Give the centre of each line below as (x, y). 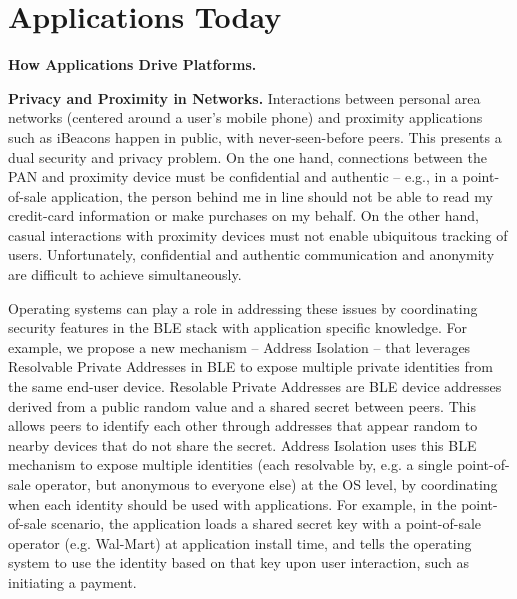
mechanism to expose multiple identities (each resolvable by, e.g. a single (230, 464)
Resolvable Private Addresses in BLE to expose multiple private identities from (250, 366)
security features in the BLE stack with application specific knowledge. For (237, 327)
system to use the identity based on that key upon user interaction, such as (239, 562)
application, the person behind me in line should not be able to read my (272, 195)
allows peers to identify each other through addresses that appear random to (243, 425)
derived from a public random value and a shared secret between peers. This (242, 405)
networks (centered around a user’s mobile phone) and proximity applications (245, 117)
